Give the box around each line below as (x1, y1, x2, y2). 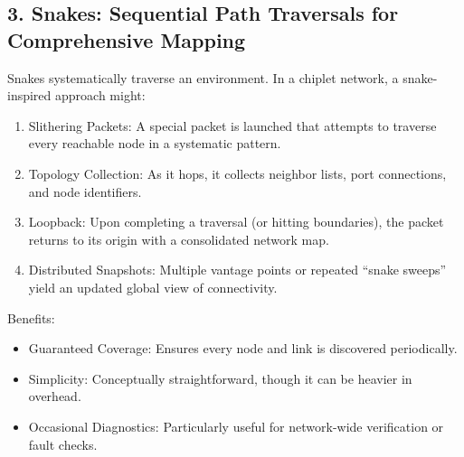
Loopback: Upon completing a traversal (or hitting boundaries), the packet (28, 212, 444, 231)
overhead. (28, 387, 81, 406)
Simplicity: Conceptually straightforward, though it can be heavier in (28, 368, 412, 387)
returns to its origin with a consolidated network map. (28, 229, 329, 248)
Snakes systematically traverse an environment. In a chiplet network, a (7, 68, 399, 87)
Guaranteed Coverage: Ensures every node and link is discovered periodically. (28, 339, 458, 358)
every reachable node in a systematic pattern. (28, 134, 281, 153)
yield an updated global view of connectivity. (28, 277, 278, 296)
